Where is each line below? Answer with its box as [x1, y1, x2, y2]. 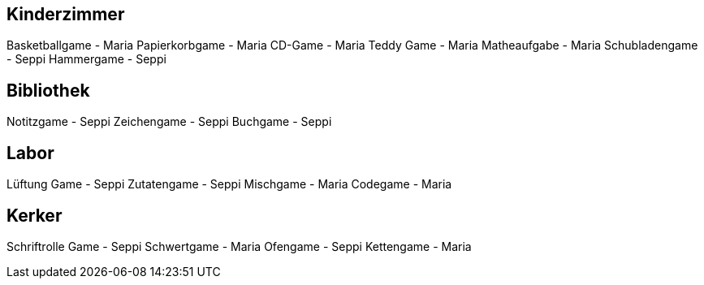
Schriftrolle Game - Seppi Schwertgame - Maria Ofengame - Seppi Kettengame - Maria [6, 239, 472, 253]
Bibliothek [6, 80, 90, 101]
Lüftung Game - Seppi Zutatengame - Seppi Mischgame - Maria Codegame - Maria [6, 177, 452, 192]
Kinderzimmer [6, 4, 125, 24]
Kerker [6, 205, 63, 226]
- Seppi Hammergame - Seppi [6, 52, 166, 67]
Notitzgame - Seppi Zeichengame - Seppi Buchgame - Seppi [6, 114, 332, 129]
